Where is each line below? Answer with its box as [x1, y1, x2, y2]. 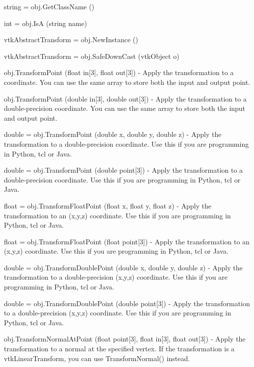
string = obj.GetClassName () [4, 1, 95, 11]
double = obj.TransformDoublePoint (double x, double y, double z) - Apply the [4, 262, 243, 272]
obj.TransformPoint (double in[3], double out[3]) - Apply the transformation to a [4, 93, 247, 104]
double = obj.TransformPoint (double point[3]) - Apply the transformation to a [4, 165, 243, 175]
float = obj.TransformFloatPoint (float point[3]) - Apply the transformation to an [4, 236, 250, 246]
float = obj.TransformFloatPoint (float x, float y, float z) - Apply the [4, 200, 211, 210]
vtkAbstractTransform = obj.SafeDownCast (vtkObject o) [4, 51, 179, 61]
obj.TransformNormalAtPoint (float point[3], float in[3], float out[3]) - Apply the [4, 334, 246, 344]
